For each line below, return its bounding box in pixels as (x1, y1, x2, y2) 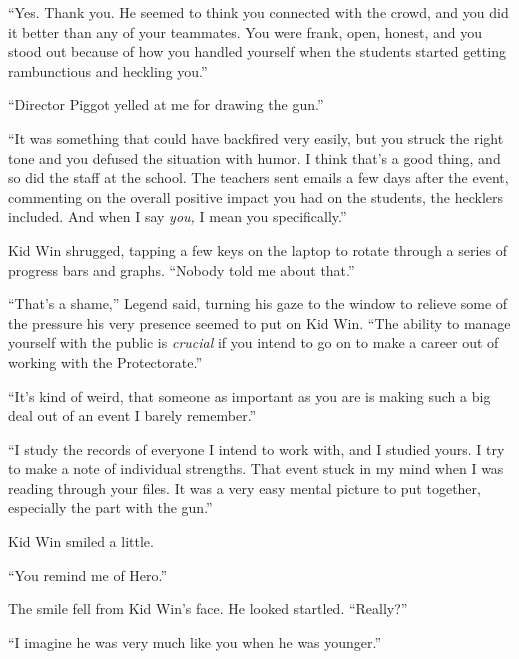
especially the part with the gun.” (8, 497, 213, 518)
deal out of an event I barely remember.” (8, 405, 257, 426)
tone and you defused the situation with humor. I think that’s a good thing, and (8, 147, 501, 168)
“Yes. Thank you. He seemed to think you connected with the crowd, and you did (8, 2, 509, 22)
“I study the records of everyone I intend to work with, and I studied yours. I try (8, 438, 505, 459)
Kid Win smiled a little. (8, 531, 154, 552)
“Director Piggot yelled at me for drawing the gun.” (8, 94, 324, 115)
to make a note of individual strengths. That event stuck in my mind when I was (8, 458, 504, 479)
